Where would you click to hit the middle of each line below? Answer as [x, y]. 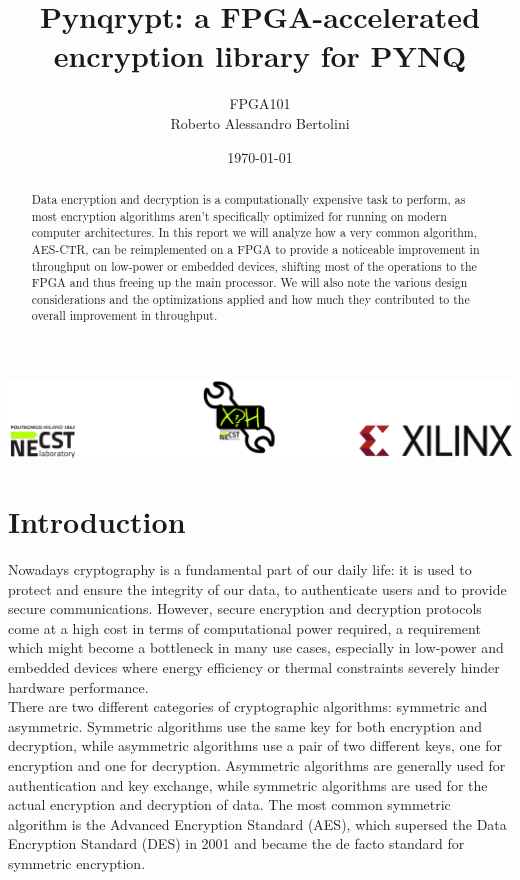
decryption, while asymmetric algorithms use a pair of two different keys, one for [255, 745]
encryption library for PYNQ [260, 55]
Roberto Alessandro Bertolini [260, 122]
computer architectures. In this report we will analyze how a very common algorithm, [254, 232]
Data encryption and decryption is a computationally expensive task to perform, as [248, 198]
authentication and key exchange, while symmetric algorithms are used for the [248, 784]
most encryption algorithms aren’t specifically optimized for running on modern [239, 215]
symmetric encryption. [77, 863]
